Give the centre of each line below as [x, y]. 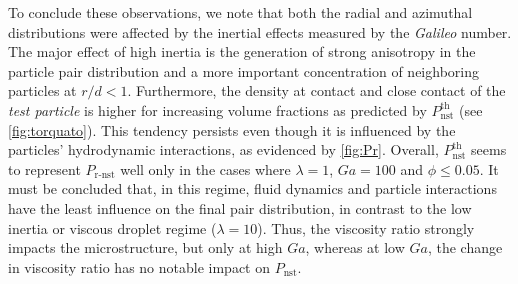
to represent [44, 168]
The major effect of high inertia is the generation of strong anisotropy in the [242, 51]
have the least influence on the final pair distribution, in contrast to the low [240, 207]
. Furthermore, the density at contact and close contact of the [316, 90]
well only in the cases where [205, 168]
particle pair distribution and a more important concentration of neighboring [243, 70]
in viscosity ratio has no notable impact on [139, 266]
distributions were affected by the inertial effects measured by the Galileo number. [260, 31]
